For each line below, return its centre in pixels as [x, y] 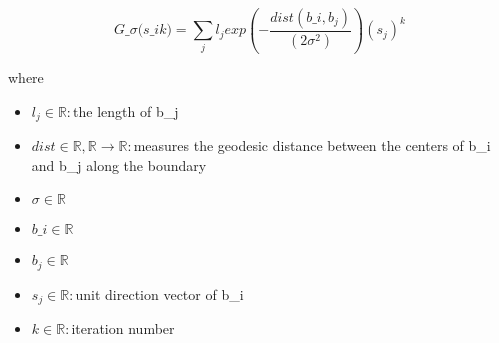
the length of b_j [126, 110]
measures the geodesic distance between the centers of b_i [312, 144]
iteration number [123, 328]
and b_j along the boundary [119, 164]
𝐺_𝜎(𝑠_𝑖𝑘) [143, 30]
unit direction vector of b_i [159, 293]
